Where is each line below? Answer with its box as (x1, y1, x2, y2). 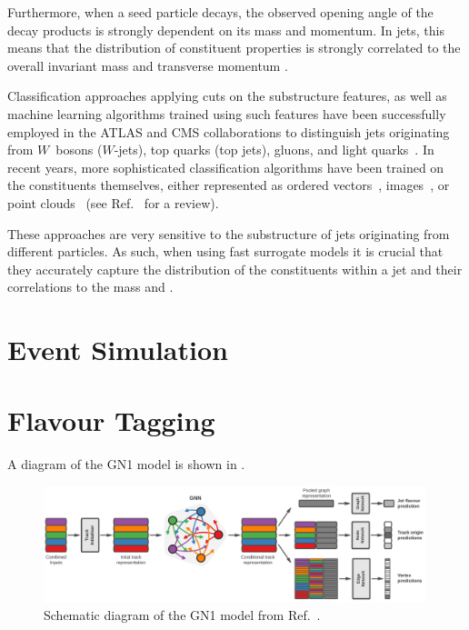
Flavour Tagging (7, 402, 215, 439)
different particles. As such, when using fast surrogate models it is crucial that (7, 242, 444, 261)
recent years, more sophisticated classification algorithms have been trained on (7, 157, 444, 176)
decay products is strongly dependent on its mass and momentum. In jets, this (7, 20, 444, 39)
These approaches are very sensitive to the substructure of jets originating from (7, 224, 450, 243)
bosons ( (55, 140, 103, 159)
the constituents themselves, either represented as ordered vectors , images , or (7, 175, 450, 195)
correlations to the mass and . (7, 277, 174, 296)
